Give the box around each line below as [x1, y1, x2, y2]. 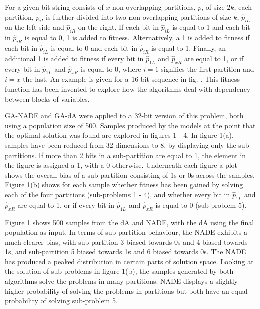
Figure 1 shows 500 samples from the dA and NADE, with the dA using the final [5, 217, 254, 227]
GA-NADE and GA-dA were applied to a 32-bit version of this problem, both [5, 110, 244, 121]
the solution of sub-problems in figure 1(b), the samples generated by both [5, 266, 234, 276]
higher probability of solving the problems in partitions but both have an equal [5, 285, 248, 296]
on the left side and [5, 22, 64, 32]
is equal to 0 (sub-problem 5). [155, 199, 247, 210]
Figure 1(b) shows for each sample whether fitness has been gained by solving [5, 179, 243, 190]
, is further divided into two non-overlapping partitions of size [41, 11, 231, 22]
